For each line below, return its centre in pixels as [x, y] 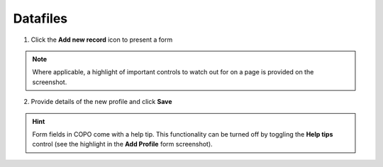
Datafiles [40, 18]
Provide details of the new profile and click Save [102, 102]
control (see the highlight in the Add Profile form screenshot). [122, 144]
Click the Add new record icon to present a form [102, 40]
